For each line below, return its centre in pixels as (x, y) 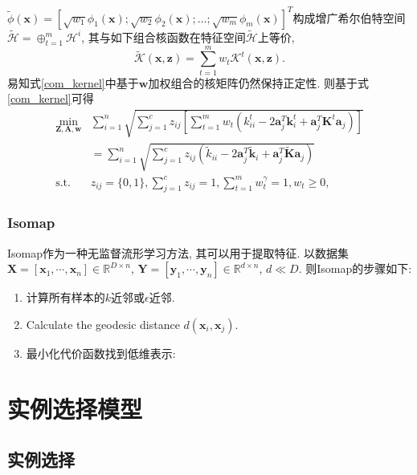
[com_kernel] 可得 (51, 98)
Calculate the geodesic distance (103, 324)
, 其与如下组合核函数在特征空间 (164, 37)
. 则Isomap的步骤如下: (355, 268)
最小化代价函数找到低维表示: (101, 353)
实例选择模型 (75, 408)
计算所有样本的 (65, 297)
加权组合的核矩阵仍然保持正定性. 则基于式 (258, 82)
